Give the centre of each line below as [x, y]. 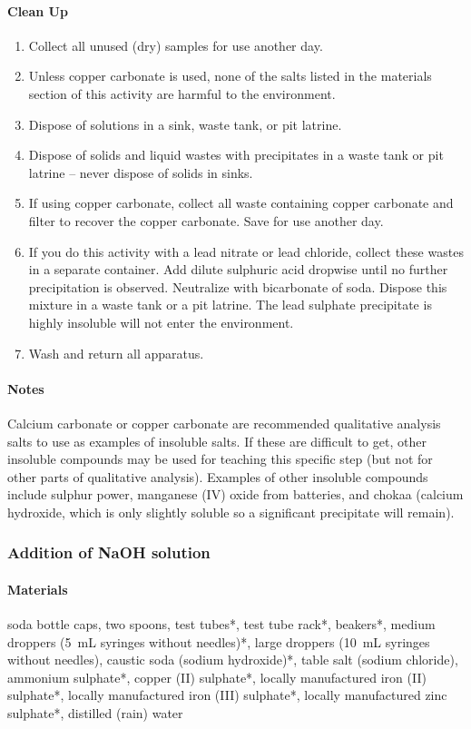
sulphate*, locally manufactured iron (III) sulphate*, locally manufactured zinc [227, 695]
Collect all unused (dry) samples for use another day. [176, 45]
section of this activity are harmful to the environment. [182, 93]
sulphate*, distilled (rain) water [95, 713]
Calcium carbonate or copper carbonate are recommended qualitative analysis [224, 423]
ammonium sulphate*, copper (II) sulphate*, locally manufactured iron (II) [217, 677]
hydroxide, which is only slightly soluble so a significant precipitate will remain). [231, 512]
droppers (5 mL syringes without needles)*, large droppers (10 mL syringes [219, 641]
